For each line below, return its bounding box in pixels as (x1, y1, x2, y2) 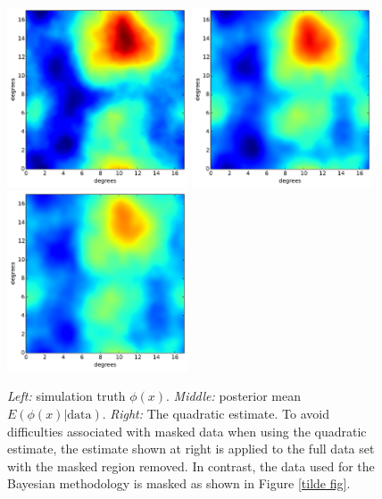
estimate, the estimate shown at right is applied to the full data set (7, 439, 375, 458)
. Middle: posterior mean (166, 387, 301, 405)
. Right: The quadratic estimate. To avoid (102, 403, 329, 422)
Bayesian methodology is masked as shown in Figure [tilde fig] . (7, 474, 351, 493)
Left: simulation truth (7, 387, 126, 405)
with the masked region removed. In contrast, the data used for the (7, 456, 375, 475)
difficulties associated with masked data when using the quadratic (7, 421, 367, 440)
